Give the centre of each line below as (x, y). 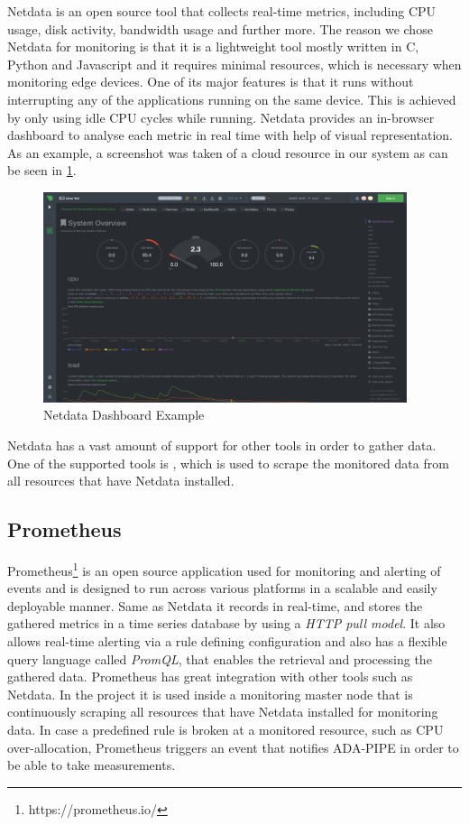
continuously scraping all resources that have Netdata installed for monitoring (223, 712)
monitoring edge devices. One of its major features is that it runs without (211, 82)
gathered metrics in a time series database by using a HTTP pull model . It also (226, 623)
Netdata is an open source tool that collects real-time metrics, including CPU (222, 11)
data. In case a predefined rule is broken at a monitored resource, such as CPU (225, 729)
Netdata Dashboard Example (124, 415)
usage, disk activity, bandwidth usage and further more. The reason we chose (220, 28)
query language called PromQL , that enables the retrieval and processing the (220, 658)
